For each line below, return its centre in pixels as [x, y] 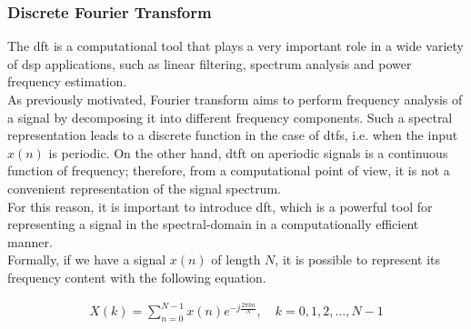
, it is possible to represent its [358, 259]
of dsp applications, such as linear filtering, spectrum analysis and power [210, 63]
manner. [30, 241]
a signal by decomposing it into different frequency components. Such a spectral [230, 117]
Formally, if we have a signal [87, 259]
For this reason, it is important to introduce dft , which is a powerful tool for [220, 206]
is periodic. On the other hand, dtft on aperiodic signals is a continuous [248, 152]
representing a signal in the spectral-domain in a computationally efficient [213, 224]
